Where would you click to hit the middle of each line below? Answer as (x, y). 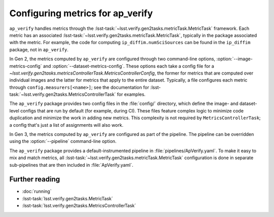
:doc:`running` (37, 191)
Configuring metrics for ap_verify (81, 13)
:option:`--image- (235, 59)
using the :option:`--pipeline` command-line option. (63, 141)
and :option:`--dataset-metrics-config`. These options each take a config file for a (128, 66)
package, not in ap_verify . (39, 49)
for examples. (131, 94)
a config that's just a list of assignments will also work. (66, 125)
